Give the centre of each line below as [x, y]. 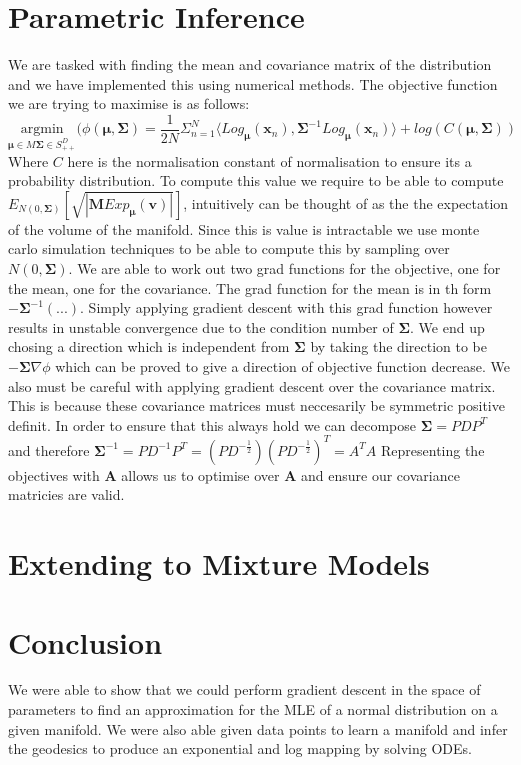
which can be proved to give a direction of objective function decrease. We [283, 365]
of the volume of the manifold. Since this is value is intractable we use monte [244, 228]
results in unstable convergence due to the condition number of [201, 326]
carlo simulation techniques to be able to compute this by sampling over [229, 248]
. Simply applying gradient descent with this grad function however [286, 307]
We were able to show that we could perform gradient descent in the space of [244, 689]
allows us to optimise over [200, 474]
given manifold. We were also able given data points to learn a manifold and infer [258, 728]
